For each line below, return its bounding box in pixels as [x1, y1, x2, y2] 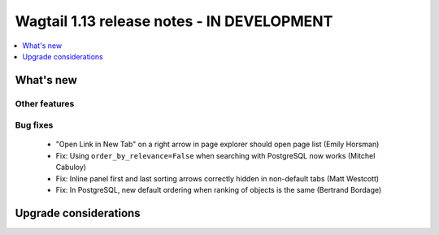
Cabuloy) [55, 163, 87, 172]
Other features [15, 98, 75, 109]
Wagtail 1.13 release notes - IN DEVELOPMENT [15, 12, 333, 30]
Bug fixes [15, 120, 54, 131]
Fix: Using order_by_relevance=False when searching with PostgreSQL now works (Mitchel [55, 150, 376, 160]
